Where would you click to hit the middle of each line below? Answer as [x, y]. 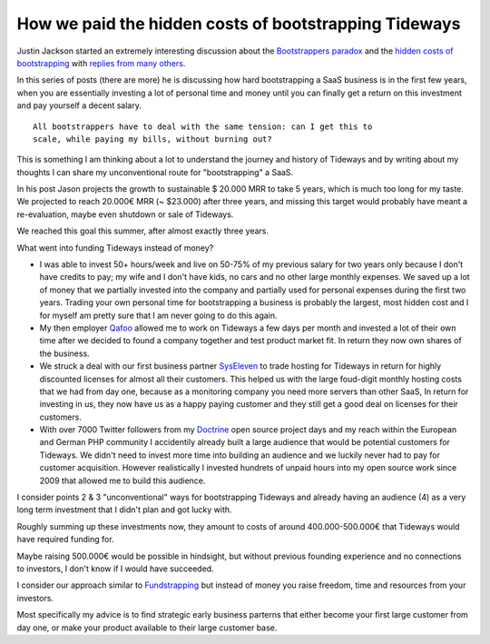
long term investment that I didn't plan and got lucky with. [124, 510]
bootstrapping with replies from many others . [101, 63]
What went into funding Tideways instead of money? [115, 248]
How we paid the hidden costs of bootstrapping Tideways [239, 24]
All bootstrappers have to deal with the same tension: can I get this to [203, 126]
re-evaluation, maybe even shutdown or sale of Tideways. [125, 214]
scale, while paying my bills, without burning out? [152, 139]
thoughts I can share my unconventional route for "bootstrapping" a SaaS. [155, 172]
